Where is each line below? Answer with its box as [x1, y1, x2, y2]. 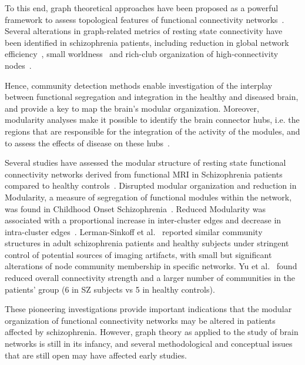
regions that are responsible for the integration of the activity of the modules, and [5, 125, 300, 137]
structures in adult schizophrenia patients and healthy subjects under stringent [5, 237, 289, 249]
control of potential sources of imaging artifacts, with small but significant [5, 248, 272, 260]
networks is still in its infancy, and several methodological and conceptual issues [5, 337, 293, 350]
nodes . [5, 59, 32, 71]
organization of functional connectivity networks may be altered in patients [5, 314, 276, 326]
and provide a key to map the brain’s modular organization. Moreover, [5, 102, 259, 114]
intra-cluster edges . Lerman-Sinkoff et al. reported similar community [5, 225, 263, 237]
